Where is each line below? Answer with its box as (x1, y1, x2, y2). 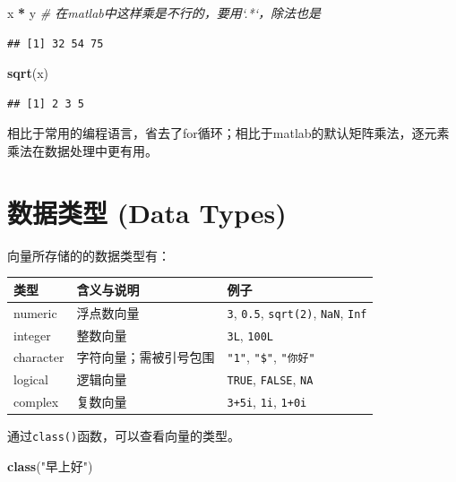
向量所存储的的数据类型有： (7, 245, 170, 264)
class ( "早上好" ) (7, 457, 93, 476)
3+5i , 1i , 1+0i (227, 392, 307, 411)
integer (13, 325, 51, 344)
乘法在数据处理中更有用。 (7, 141, 158, 159)
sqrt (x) (7, 64, 49, 82)
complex (13, 392, 59, 411)
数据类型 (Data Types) (7, 194, 287, 230)
